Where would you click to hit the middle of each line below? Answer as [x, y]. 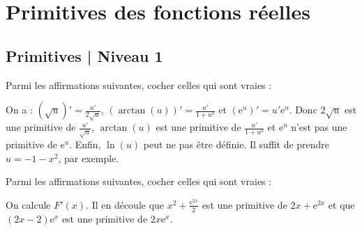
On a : [19, 110]
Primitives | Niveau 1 [84, 55]
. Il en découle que [125, 204]
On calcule [28, 204]
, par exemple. [89, 158]
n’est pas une [319, 127]
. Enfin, [85, 144]
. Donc [303, 110]
